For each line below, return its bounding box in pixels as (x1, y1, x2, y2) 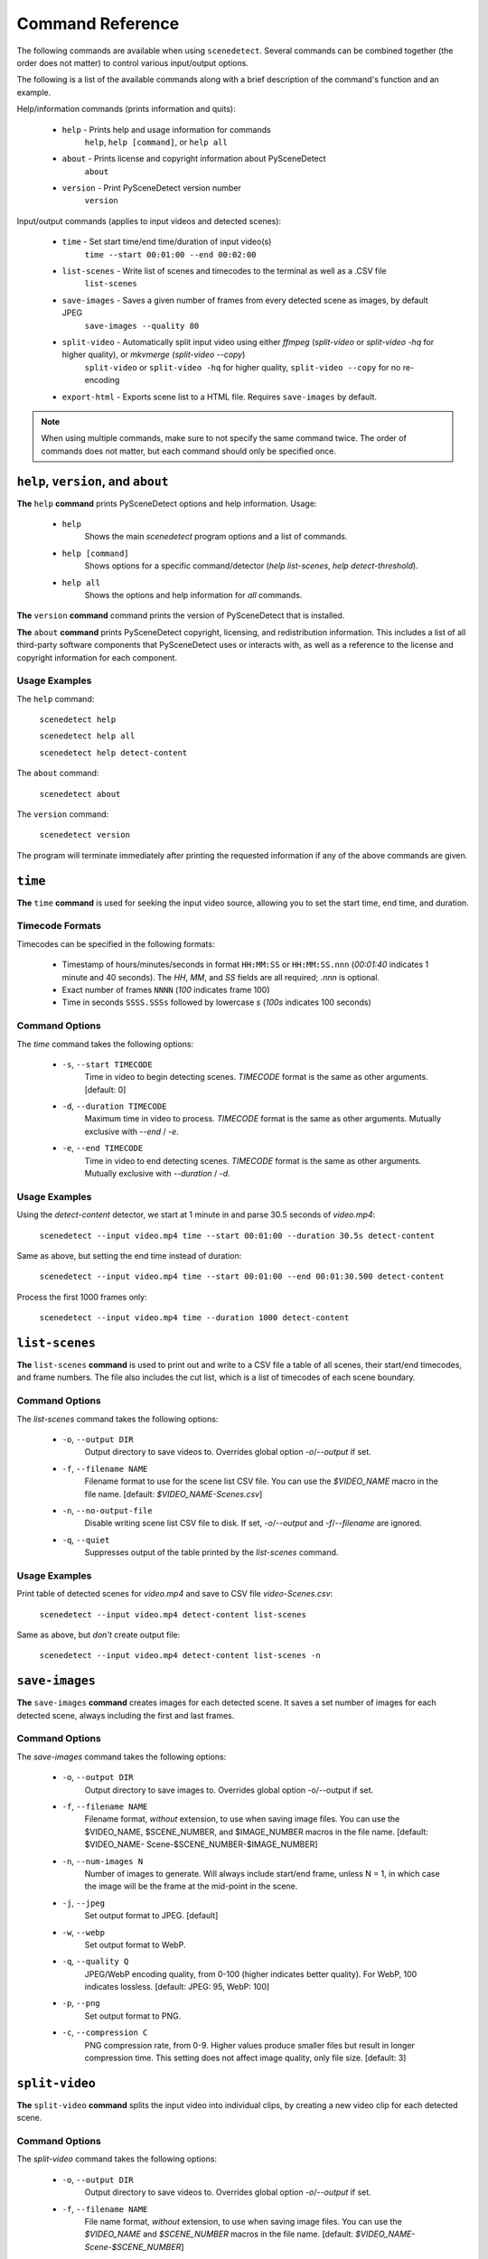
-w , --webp (61, 1926, 106, 1937)
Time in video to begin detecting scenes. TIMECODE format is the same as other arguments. (84, 1072, 428, 1083)
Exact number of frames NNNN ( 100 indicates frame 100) (61, 985, 270, 995)
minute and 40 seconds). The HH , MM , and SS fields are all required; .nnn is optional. (61, 971, 380, 982)
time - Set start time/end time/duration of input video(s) (61, 236, 272, 248)
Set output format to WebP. (84, 1939, 186, 1950)
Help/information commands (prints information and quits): (16, 104, 236, 115)
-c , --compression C (61, 2027, 148, 2038)
